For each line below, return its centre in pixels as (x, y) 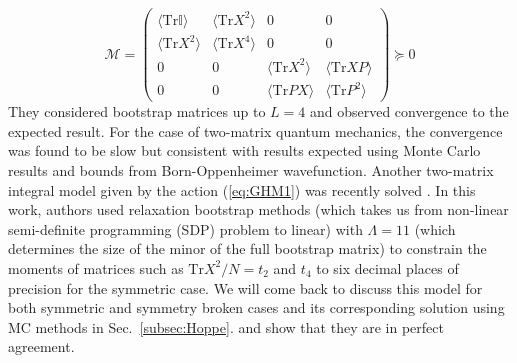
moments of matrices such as (96, 267)
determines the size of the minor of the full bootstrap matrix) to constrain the (247, 248)
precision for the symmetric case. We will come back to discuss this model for (245, 287)
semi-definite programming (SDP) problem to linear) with (185, 228)
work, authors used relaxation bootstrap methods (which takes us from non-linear (258, 209)
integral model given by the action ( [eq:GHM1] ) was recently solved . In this (242, 189)
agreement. (41, 346)
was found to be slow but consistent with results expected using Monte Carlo (244, 150)
